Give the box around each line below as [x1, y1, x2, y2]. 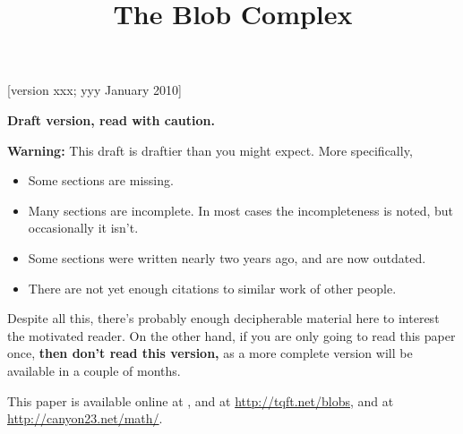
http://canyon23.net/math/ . [7, 409, 163, 428]
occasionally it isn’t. [28, 218, 139, 237]
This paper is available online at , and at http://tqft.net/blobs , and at [7, 391, 394, 410]
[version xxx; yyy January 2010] [7, 81, 182, 99]
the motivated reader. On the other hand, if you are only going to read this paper [7, 326, 456, 345]
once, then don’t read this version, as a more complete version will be [7, 344, 413, 362]
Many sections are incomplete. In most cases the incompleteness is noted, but [28, 200, 454, 219]
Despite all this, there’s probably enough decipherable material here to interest [7, 309, 440, 328]
